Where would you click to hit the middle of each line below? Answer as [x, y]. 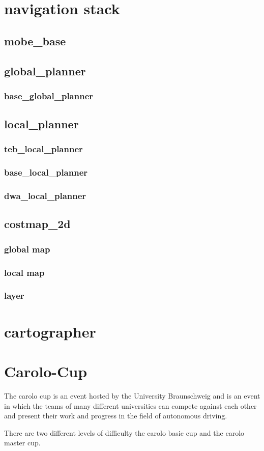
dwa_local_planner [45, 196]
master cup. [22, 443]
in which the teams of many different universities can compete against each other [130, 405]
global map [27, 249]
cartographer [50, 331]
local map [24, 272]
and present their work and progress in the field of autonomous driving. [116, 416]
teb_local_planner [43, 149]
